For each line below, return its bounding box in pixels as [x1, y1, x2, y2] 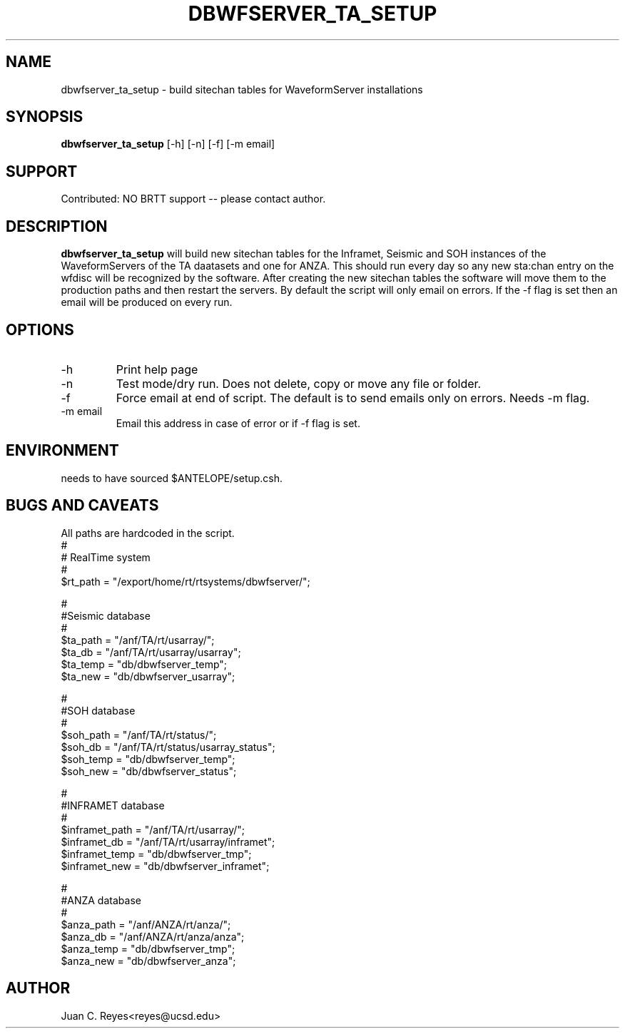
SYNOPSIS [6, 108, 83, 126]
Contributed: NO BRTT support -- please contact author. [61, 193, 326, 205]
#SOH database [61, 704, 136, 717]
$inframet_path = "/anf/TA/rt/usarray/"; [61, 823, 245, 836]
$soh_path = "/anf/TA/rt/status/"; [61, 728, 217, 741]
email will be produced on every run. [61, 296, 233, 309]
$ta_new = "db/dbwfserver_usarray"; [61, 670, 235, 682]
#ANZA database [61, 894, 141, 906]
